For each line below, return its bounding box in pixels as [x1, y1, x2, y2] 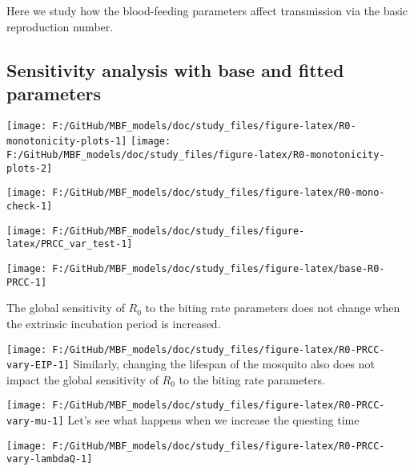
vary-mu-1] [6, 416, 64, 428]
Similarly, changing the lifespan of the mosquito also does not [73, 355, 375, 372]
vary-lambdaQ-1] [6, 453, 93, 465]
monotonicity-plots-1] [6, 136, 127, 148]
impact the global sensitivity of [6, 371, 159, 388]
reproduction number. [6, 18, 114, 35]
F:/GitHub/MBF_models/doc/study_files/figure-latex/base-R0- [52, 263, 385, 275]
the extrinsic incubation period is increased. [6, 315, 221, 331]
